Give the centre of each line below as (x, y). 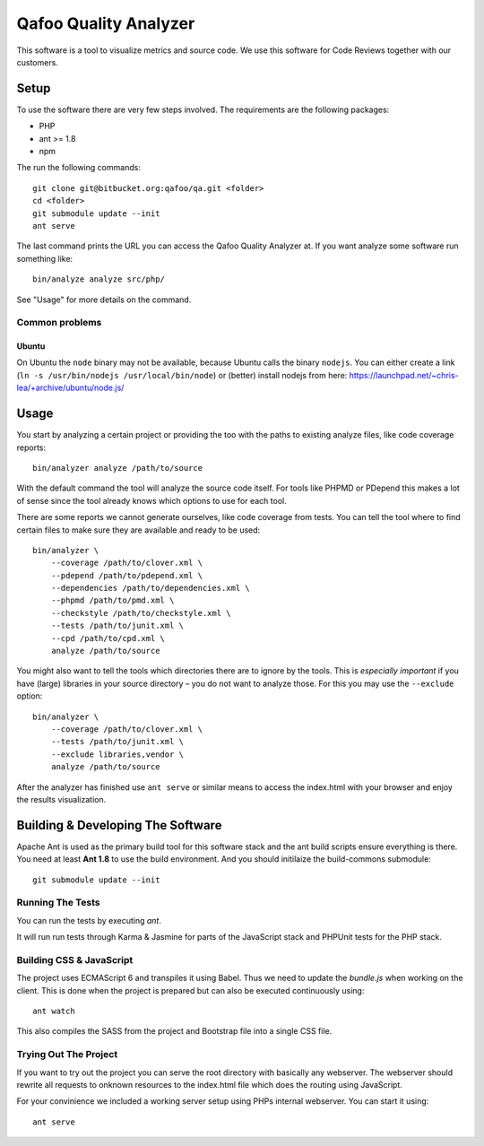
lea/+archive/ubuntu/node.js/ (70, 388)
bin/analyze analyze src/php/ (99, 279)
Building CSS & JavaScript (75, 959)
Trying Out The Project (67, 1055)
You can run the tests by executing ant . (89, 920)
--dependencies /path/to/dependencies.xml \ (150, 588)
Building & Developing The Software (119, 825)
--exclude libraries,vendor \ (117, 754)
